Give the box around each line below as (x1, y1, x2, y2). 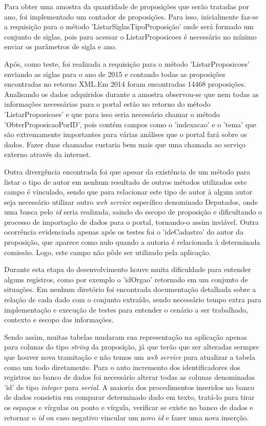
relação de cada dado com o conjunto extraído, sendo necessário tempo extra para (4, 294, 261, 305)
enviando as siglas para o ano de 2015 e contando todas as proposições (4, 68, 226, 79)
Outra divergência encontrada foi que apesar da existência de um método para (4, 166, 251, 177)
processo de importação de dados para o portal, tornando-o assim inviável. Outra (4, 216, 259, 227)
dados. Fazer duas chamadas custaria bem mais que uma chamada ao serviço (4, 139, 245, 149)
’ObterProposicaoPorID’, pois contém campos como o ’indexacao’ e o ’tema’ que (4, 119, 257, 129)
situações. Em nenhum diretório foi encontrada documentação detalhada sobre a (4, 284, 256, 295)
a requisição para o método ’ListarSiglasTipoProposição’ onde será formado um (4, 21, 254, 32)
